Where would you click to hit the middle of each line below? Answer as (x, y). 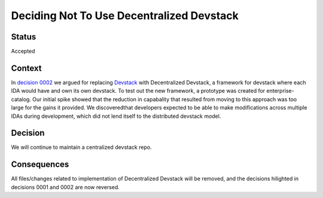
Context (26, 68)
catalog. (21, 99)
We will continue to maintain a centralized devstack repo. (81, 147)
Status (24, 37)
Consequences (40, 165)
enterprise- (280, 91)
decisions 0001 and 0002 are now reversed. (65, 187)
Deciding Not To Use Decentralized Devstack (125, 16)
